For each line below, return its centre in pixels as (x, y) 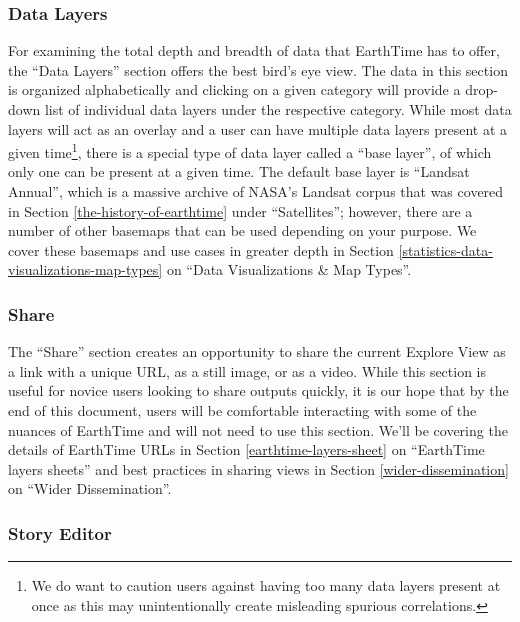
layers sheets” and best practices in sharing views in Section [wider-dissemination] (258, 468)
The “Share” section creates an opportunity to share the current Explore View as (257, 351)
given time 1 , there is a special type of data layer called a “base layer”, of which (250, 150)
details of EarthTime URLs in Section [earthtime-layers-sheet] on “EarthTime (246, 449)
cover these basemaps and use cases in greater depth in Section (201, 249)
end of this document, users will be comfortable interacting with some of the (242, 410)
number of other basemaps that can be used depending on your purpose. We (242, 230)
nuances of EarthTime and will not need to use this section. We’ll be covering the (258, 429)
